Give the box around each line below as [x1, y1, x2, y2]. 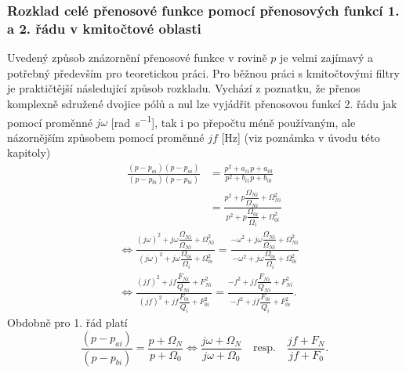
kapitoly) [7, 144, 51, 161]
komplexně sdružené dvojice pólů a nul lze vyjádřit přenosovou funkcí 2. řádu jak [7, 95, 397, 111]
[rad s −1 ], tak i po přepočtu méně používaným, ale [111, 111, 356, 130]
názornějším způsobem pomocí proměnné [7, 129, 205, 145]
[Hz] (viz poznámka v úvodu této [221, 129, 380, 145]
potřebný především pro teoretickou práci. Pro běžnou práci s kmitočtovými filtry [7, 64, 400, 81]
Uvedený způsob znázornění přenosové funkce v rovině [7, 49, 267, 66]
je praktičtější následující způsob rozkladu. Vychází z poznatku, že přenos [7, 80, 361, 96]
